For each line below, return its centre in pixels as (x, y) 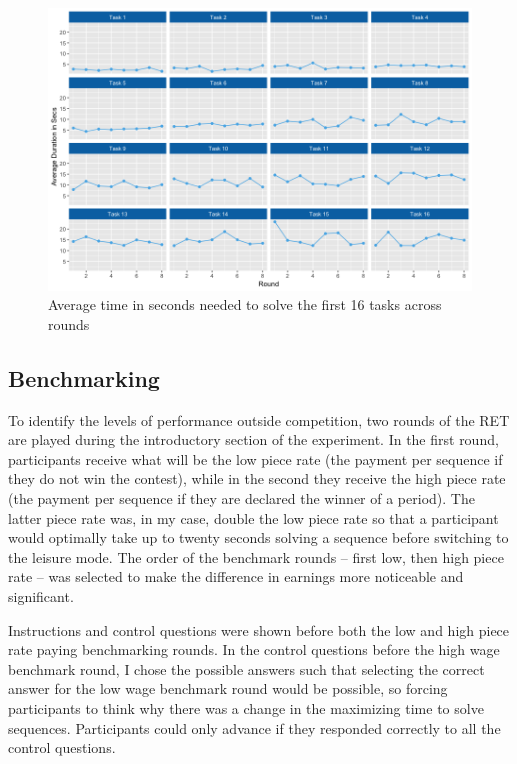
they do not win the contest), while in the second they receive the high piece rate (257, 478)
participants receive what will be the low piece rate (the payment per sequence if (255, 458)
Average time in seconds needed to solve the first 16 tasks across (245, 304)
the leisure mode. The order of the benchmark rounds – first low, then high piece (256, 556)
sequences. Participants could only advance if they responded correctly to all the (254, 727)
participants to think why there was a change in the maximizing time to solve (246, 707)
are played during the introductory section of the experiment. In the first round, (253, 439)
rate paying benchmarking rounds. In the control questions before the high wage (254, 649)
